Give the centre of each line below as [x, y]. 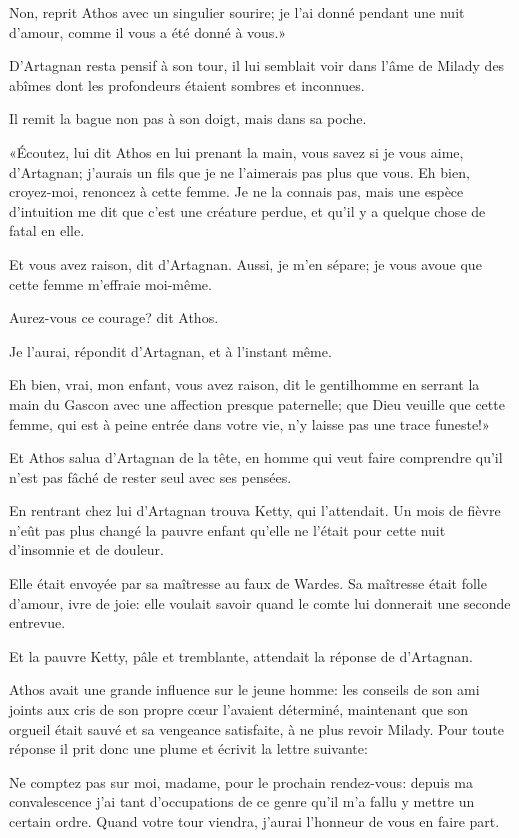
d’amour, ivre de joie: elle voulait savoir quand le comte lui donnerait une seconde [260, 602]
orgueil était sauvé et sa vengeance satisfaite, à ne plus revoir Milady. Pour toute [256, 728]
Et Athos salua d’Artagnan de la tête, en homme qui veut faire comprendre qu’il [256, 457]
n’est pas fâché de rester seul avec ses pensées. [150, 476]
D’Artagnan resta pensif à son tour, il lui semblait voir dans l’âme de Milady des [257, 65]
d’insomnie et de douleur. [86, 549]
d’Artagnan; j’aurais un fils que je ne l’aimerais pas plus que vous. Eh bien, [239, 171]
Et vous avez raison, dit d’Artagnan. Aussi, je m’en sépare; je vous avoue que [245, 263]
